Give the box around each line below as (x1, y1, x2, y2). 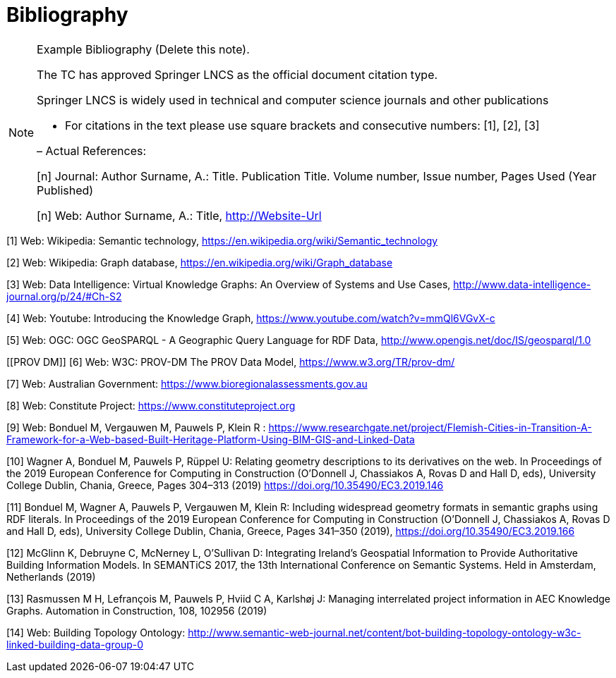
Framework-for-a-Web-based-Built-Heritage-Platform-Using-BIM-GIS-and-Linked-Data (6, 433, 415, 445)
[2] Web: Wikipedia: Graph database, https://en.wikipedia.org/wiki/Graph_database (6, 256, 393, 269)
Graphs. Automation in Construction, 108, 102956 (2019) (6, 604, 267, 617)
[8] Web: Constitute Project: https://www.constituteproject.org (6, 399, 296, 412)
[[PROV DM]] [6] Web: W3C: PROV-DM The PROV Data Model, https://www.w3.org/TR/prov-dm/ (6, 355, 455, 368)
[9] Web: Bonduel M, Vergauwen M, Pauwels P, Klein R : (6, 421, 266, 433)
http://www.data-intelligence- (453, 278, 591, 290)
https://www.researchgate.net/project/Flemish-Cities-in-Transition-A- (268, 421, 592, 433)
